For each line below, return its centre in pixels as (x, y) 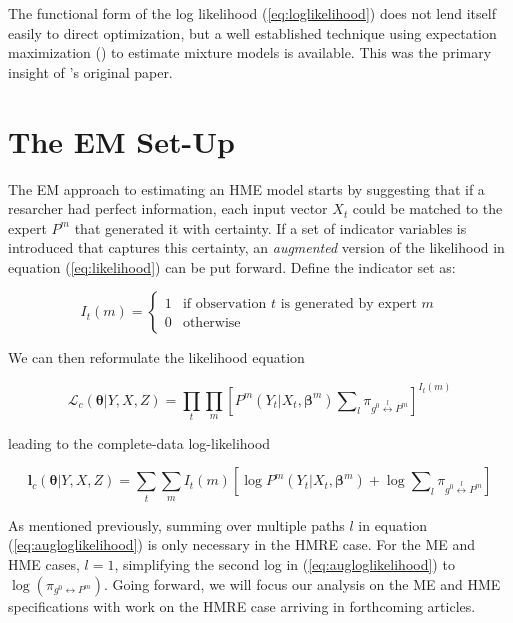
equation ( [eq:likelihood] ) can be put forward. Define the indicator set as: (232, 266)
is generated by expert (348, 304)
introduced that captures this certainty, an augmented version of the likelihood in (256, 247)
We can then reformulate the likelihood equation (156, 357)
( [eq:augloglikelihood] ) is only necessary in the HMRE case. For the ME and (242, 544)
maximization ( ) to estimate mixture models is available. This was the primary (250, 52)
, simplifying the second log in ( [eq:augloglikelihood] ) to (284, 563)
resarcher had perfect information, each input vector (168, 208)
